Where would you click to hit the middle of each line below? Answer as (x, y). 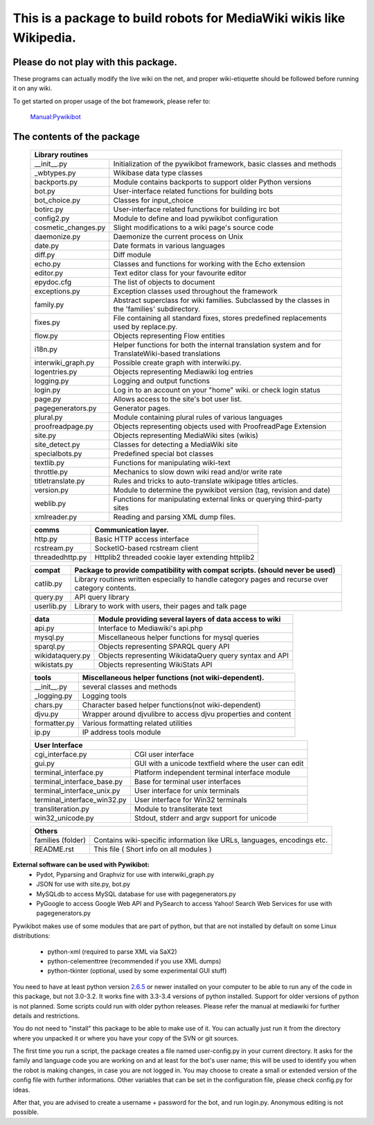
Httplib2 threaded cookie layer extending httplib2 (175, 557)
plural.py (48, 417)
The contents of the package (76, 136)
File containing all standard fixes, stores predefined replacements (220, 318)
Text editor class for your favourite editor (180, 273)
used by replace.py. (145, 327)
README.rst (54, 849)
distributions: (32, 936)
